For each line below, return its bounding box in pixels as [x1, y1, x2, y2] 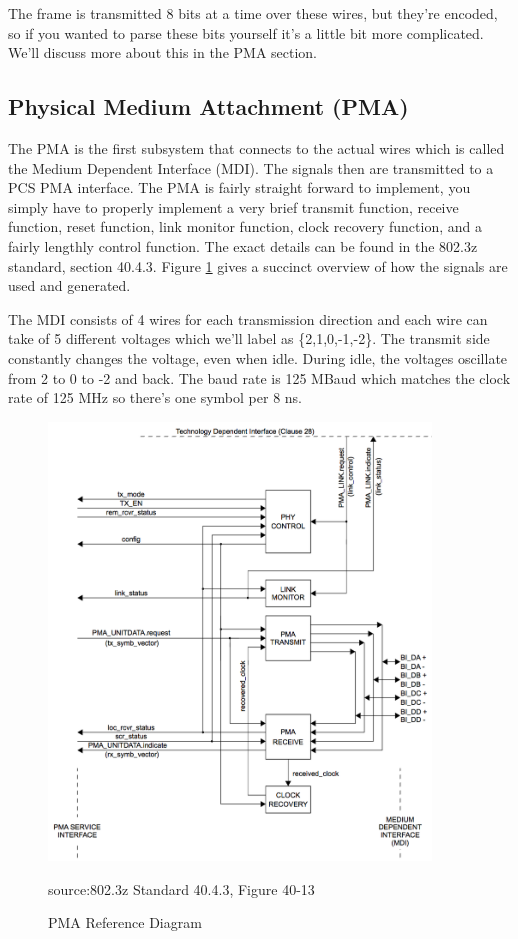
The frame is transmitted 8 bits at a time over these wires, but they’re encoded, [8, 3, 498, 23]
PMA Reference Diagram [48, 912, 202, 933]
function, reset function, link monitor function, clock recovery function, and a [8, 216, 482, 237]
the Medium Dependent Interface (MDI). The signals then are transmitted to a [8, 157, 494, 178]
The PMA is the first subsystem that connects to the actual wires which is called [8, 137, 505, 158]
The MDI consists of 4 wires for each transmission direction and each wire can [8, 308, 488, 329]
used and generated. [8, 275, 131, 296]
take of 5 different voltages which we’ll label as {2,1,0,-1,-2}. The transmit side [8, 328, 490, 349]
